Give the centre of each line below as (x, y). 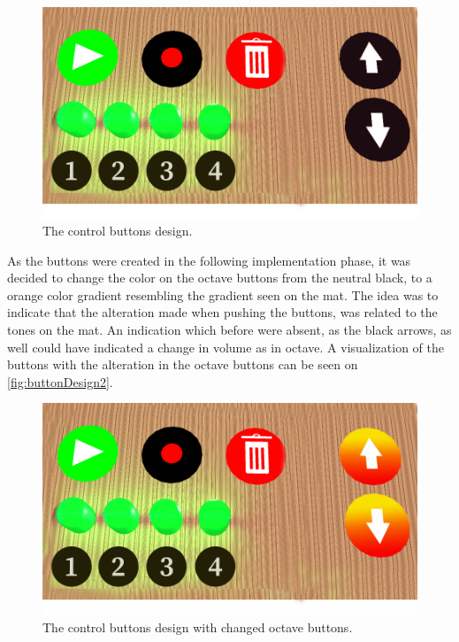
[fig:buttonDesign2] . (60, 381)
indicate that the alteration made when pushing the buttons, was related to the (222, 312)
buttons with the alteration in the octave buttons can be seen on (183, 364)
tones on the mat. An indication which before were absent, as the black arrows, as (229, 330)
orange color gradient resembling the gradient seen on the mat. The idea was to (223, 294)
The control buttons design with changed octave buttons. (198, 627)
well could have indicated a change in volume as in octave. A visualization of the (226, 347)
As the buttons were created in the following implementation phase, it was (209, 260)
